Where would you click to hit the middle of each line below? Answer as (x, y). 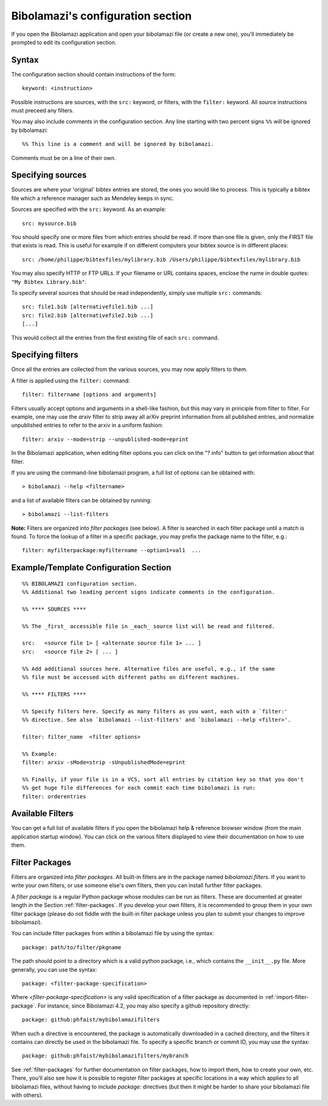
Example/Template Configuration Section (91, 568)
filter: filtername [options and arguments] (90, 395)
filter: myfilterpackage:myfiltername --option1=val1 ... (112, 551)
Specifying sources (49, 175)
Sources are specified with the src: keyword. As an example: (89, 209)
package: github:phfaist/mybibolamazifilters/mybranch (105, 1056)
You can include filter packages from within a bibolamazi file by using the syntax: (113, 933)
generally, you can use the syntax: (54, 969)
